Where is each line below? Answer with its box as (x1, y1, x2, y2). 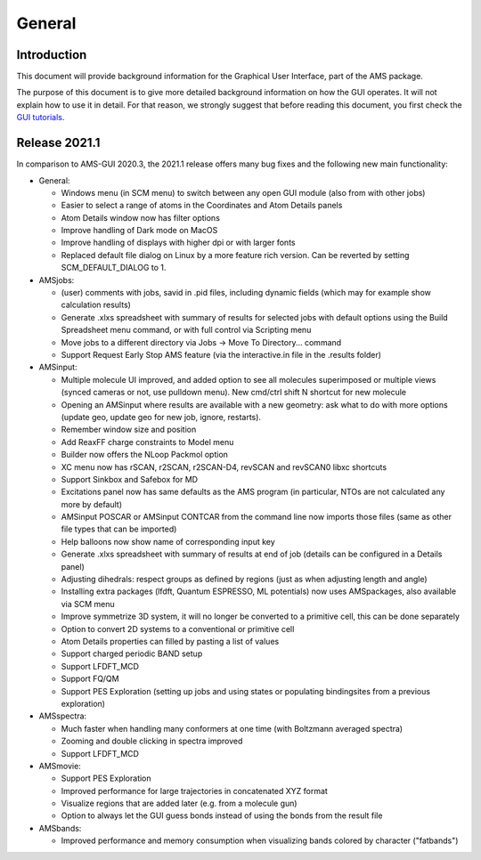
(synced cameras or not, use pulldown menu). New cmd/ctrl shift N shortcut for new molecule (61, 387, 407, 398)
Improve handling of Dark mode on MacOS (61, 225, 218, 236)
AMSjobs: (38, 274, 75, 285)
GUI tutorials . (16, 112, 65, 123)
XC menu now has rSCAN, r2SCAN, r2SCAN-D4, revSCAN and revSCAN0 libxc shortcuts (61, 461, 387, 472)
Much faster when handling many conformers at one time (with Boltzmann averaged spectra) (61, 723, 404, 734)
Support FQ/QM (61, 673, 119, 685)
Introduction (16, 47, 87, 62)
